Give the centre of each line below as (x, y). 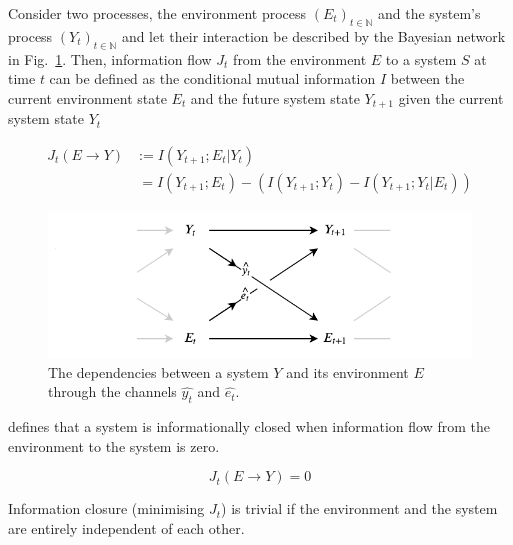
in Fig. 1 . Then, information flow (110, 58)
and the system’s (429, 13)
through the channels (112, 391)
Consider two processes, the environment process (157, 13)
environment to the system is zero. (114, 445)
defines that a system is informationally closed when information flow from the (249, 426)
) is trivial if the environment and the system (359, 508)
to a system (421, 58)
